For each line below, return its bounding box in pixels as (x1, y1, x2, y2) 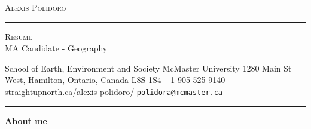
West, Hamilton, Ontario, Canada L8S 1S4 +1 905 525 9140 (5, 73, 225, 86)
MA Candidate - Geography (5, 42, 108, 54)
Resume (5, 30, 33, 42)
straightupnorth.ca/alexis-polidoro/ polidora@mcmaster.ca (5, 85, 223, 97)
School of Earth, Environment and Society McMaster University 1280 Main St (5, 62, 292, 74)
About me (5, 114, 47, 127)
